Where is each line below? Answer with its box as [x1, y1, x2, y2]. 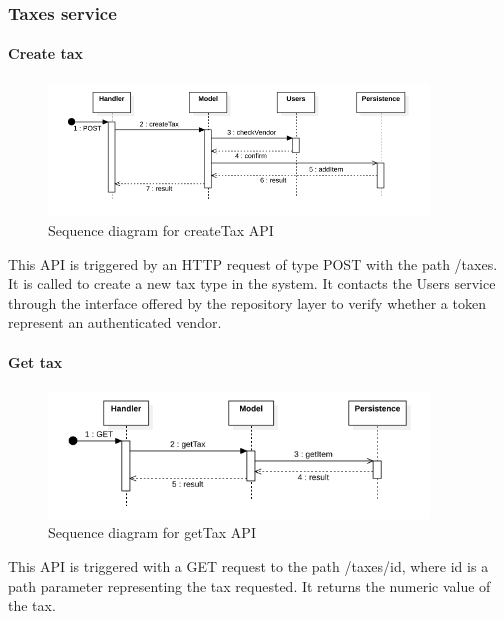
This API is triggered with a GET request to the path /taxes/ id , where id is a [8, 556, 489, 577]
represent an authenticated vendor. [8, 312, 222, 333]
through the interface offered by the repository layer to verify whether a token [8, 292, 486, 313]
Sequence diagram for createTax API [48, 220, 274, 241]
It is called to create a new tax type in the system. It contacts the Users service [8, 273, 496, 294]
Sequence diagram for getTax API [48, 522, 256, 543]
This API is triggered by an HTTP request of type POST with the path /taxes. [8, 253, 498, 274]
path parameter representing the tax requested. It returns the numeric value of [8, 575, 491, 596]
